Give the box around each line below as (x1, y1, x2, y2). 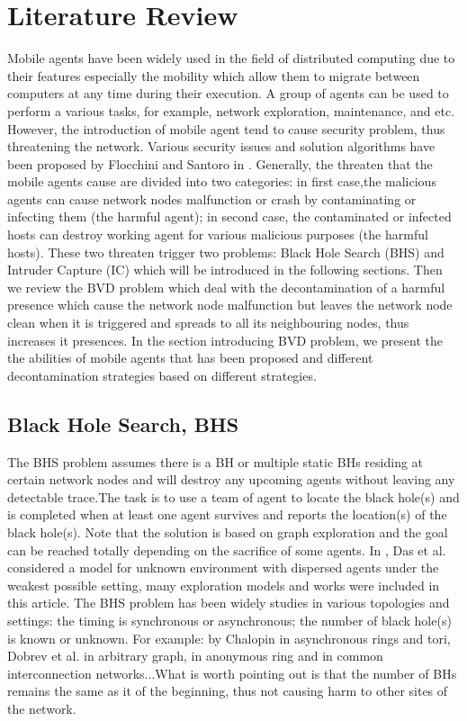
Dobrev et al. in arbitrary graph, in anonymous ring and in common (7, 646, 383, 665)
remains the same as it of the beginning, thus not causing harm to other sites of (7, 681, 448, 700)
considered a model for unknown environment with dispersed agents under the (7, 558, 439, 577)
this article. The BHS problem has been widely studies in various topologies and (7, 593, 450, 612)
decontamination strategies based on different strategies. (7, 365, 317, 384)
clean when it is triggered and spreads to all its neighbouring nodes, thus (7, 313, 409, 332)
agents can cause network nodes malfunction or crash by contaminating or (7, 189, 417, 208)
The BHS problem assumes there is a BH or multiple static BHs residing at (7, 452, 424, 471)
